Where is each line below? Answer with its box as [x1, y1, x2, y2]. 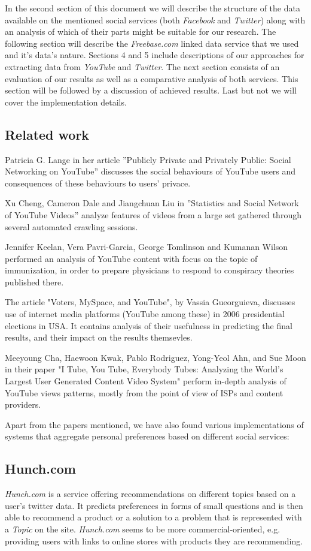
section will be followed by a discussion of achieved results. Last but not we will [5, 84, 297, 97]
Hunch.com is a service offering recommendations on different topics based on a [5, 487, 296, 500]
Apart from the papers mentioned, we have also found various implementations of [5, 418, 304, 430]
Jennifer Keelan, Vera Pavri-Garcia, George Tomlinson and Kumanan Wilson [5, 240, 288, 253]
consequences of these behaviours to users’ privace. [5, 176, 191, 189]
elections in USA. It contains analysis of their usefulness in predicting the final [5, 319, 292, 332]
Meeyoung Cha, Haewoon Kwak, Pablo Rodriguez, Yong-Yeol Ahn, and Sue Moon [5, 351, 306, 363]
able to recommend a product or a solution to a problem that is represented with [5, 511, 302, 523]
